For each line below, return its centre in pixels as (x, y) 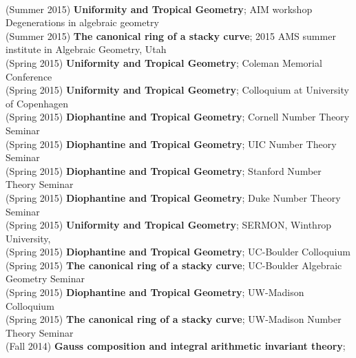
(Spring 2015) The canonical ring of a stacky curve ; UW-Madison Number (174, 319)
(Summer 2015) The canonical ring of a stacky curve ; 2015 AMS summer (171, 35)
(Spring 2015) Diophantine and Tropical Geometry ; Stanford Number (164, 170)
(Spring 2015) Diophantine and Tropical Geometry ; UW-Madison (155, 292)
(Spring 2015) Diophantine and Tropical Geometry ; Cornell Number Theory (178, 117)
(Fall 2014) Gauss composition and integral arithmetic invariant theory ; (176, 346)
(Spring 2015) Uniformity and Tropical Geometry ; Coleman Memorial (164, 62)
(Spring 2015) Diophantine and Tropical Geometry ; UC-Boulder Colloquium (178, 252)
